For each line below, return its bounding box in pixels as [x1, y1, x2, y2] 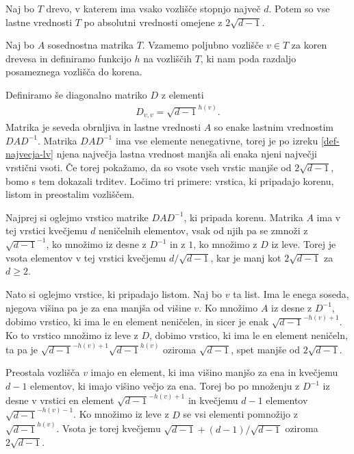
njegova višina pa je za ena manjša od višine [5, 300, 191, 314]
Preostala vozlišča [5, 365, 80, 379]
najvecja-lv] [5, 147, 54, 161]
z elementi [161, 87, 204, 101]
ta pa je [5, 342, 38, 356]
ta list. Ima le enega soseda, [233, 287, 349, 301]
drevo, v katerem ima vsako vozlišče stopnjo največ [46, 1, 261, 15]
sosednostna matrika [47, 38, 134, 52]
